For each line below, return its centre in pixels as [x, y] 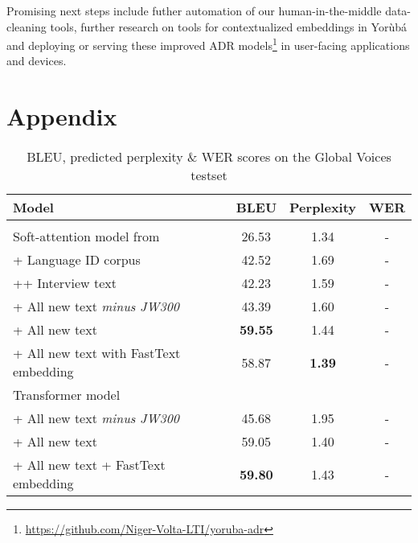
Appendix [62, 116]
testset [209, 175]
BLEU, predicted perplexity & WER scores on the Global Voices [209, 157]
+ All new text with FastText [97, 353]
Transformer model [67, 395]
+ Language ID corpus [77, 260]
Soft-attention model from [86, 237]
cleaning [27, 26]
